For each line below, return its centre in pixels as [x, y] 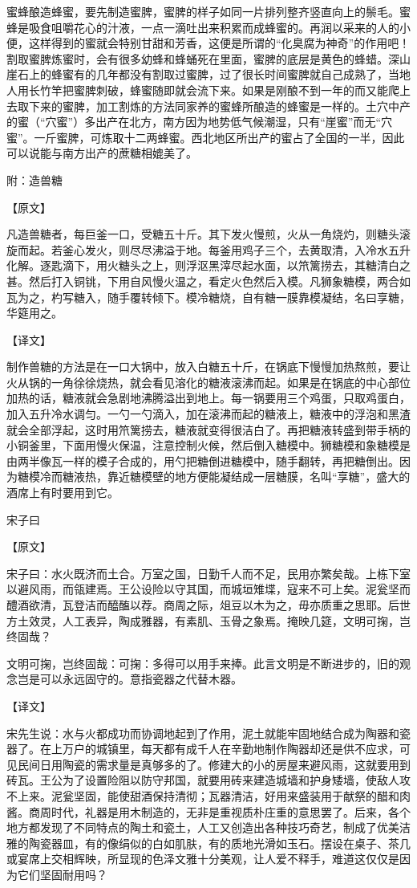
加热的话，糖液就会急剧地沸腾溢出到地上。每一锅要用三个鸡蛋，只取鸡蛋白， [208, 398]
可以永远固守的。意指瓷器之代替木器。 [141, 679]
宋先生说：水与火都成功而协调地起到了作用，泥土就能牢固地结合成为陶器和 [203, 733]
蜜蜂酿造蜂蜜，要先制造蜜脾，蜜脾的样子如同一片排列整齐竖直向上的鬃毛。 [203, 11]
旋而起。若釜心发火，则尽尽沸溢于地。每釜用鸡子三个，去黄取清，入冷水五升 [208, 249]
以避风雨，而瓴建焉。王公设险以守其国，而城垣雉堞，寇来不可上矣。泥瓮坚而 [208, 589]
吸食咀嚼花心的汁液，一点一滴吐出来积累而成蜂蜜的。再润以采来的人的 [214, 27]
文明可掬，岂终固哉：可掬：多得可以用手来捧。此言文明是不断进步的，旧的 [203, 663]
